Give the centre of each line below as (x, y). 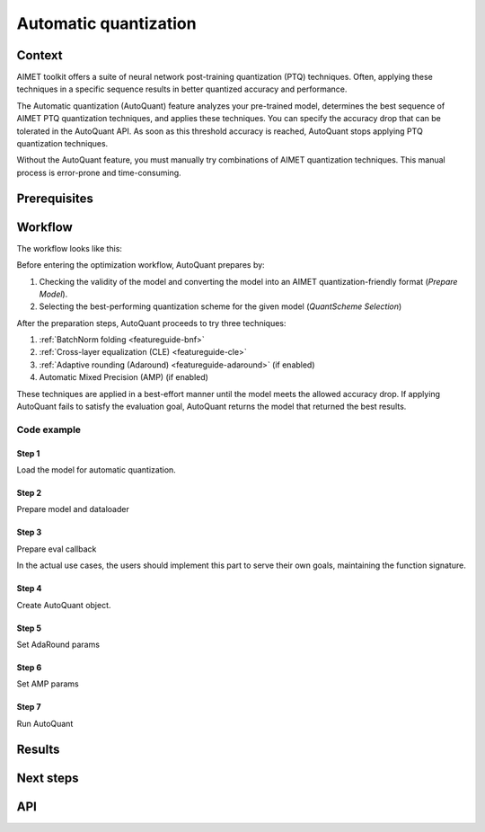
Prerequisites (55, 198)
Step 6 (29, 667)
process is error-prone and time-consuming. (99, 173)
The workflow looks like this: (70, 248)
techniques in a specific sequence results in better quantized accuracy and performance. (182, 89)
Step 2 (29, 492)
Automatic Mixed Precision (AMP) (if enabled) (123, 377)
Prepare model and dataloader (73, 509)
